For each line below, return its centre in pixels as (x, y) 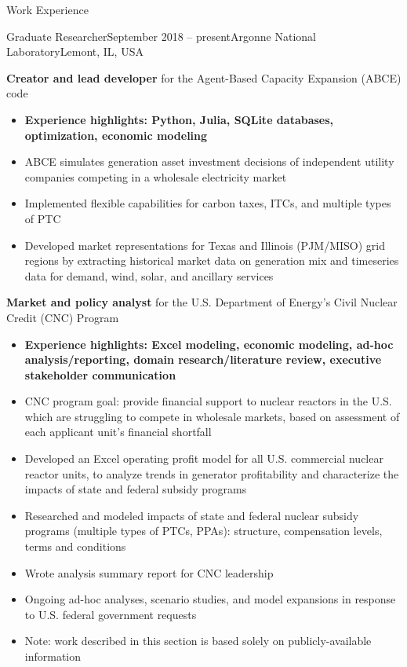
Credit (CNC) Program (63, 317)
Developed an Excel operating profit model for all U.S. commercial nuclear (204, 458)
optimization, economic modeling (116, 135)
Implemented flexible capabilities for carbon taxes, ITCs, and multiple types (208, 203)
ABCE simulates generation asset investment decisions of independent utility (209, 161)
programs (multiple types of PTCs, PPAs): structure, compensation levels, (203, 531)
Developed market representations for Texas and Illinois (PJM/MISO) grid (205, 245)
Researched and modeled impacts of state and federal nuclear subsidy (192, 515)
